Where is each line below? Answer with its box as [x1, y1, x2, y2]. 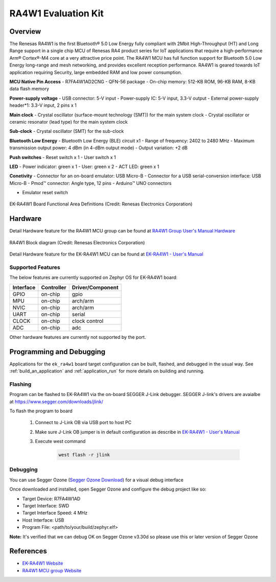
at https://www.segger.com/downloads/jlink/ [9, 399, 103, 405]
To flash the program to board [9, 408, 73, 414]
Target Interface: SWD [22, 502, 70, 508]
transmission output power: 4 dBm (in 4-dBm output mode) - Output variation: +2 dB [9, 145, 188, 151]
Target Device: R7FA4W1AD [22, 496, 81, 502]
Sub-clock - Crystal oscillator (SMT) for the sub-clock [9, 128, 124, 134]
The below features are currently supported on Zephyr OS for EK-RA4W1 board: [9, 274, 178, 281]
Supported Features [9, 264, 61, 271]
